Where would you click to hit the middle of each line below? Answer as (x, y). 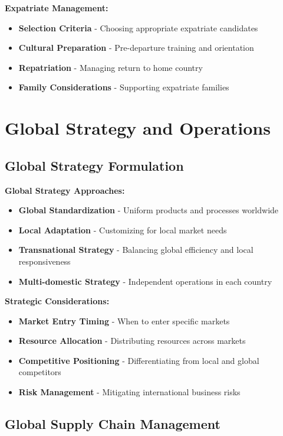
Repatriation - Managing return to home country (111, 67)
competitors (40, 372)
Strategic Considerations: (57, 301)
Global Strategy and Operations (138, 128)
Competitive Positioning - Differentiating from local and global (139, 360)
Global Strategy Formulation (94, 165)
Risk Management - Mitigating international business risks (129, 392)
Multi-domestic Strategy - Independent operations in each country (145, 281)
